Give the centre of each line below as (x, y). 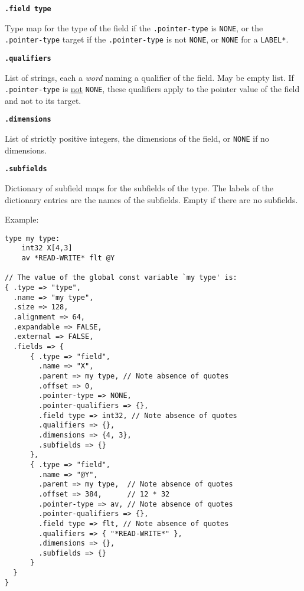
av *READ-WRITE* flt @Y (68, 258)
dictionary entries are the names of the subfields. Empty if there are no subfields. (151, 199)
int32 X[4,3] (47, 248)
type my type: (32, 238)
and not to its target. (43, 100)
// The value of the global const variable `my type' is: (121, 278)
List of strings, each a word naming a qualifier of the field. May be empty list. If (149, 77)
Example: (22, 219)
